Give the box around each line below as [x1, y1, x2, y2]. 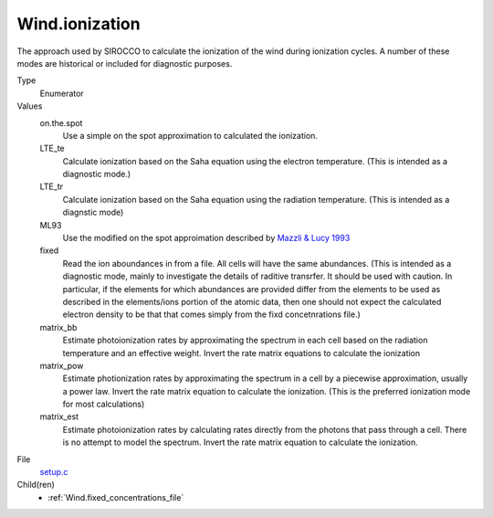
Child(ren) [16, 480, 55, 491]
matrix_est [39, 411, 79, 422]
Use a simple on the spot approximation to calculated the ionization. [62, 130, 319, 141]
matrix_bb [39, 322, 78, 332]
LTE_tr [39, 181, 64, 192]
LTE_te [39, 142, 66, 154]
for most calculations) [62, 398, 145, 410]
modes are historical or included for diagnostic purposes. [16, 58, 233, 69]
